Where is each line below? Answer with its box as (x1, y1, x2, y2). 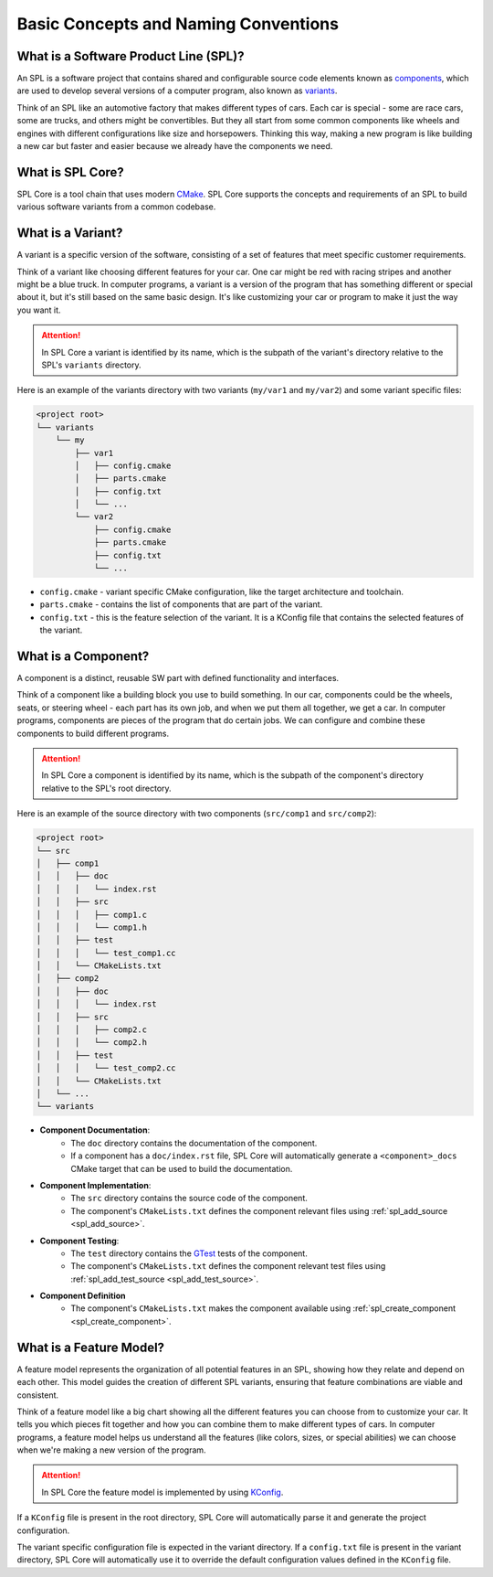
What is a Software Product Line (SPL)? (16, 48, 245, 64)
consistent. (16, 1390, 59, 1401)
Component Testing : (39, 1235, 120, 1246)
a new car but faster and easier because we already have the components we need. (16, 141, 333, 152)
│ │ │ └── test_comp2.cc (36, 1063, 177, 1073)
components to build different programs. (16, 728, 169, 739)
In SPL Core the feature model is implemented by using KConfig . (41, 1486, 284, 1497)
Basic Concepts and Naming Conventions (16, 14, 340, 34)
